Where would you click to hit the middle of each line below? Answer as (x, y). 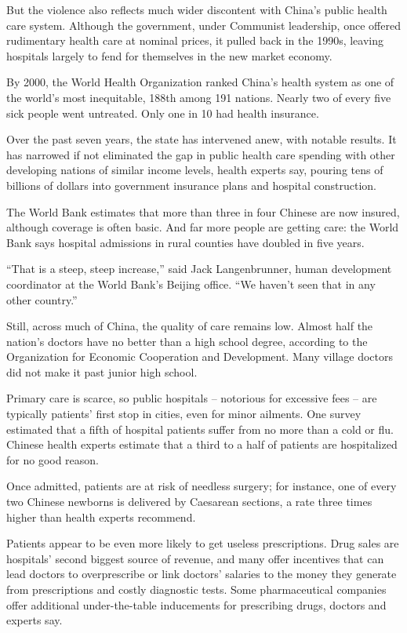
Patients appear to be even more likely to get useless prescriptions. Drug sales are (203, 543)
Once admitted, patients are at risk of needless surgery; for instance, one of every (202, 486)
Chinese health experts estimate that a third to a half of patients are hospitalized (202, 444)
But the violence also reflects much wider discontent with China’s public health (197, 9)
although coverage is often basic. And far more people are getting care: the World (203, 227)
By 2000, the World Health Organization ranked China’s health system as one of (200, 82)
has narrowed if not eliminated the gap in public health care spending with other (201, 154)
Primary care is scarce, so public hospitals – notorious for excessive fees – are (192, 398)
